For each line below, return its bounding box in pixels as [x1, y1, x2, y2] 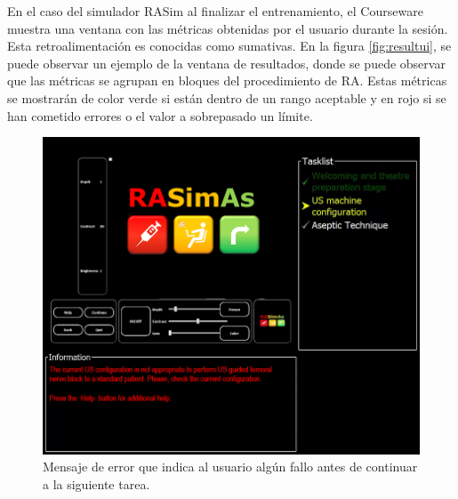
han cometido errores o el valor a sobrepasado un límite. [7, 106, 313, 125]
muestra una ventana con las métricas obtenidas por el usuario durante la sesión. [7, 19, 448, 37]
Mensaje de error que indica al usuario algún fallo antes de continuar [43, 457, 418, 476]
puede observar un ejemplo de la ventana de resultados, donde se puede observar [7, 53, 446, 72]
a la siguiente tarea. [43, 474, 150, 493]
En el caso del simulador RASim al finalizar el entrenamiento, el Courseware [7, 2, 423, 20]
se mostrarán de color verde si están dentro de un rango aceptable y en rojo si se [7, 88, 446, 107]
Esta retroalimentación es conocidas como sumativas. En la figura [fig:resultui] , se [7, 36, 452, 55]
